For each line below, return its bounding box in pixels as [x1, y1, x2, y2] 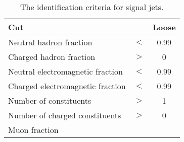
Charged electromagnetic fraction [8, 80, 126, 92]
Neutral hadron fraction [8, 36, 93, 48]
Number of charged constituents [8, 109, 121, 121]
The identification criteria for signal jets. [20, 1, 164, 13]
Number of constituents [8, 95, 91, 106]
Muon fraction [8, 124, 59, 135]
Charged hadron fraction [8, 51, 96, 62]
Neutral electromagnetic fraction [8, 65, 123, 77]
